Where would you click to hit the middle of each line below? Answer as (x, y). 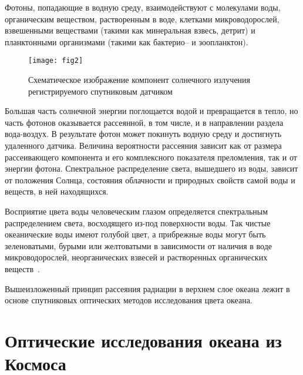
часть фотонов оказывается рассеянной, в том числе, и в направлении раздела (144, 122)
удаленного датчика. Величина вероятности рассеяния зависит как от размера (143, 145)
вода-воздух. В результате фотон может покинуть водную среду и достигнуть (143, 134)
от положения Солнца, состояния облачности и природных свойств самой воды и (150, 180)
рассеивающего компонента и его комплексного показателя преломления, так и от (151, 157)
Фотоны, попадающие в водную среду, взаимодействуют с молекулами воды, (143, 7)
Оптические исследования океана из (143, 340)
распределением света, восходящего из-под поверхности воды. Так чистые (138, 222)
